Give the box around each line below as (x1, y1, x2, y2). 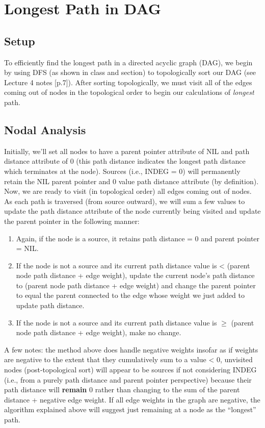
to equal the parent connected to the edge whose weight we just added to (16, 290, 245, 300)
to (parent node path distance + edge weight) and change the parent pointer (16, 280, 256, 290)
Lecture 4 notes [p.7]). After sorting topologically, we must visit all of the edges (4, 77, 252, 87)
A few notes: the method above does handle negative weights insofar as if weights (4, 344, 258, 355)
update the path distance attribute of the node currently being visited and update (4, 206, 261, 216)
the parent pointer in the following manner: (4, 215, 140, 226)
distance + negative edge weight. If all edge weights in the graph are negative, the (4, 394, 260, 405)
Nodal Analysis (4, 121, 86, 137)
